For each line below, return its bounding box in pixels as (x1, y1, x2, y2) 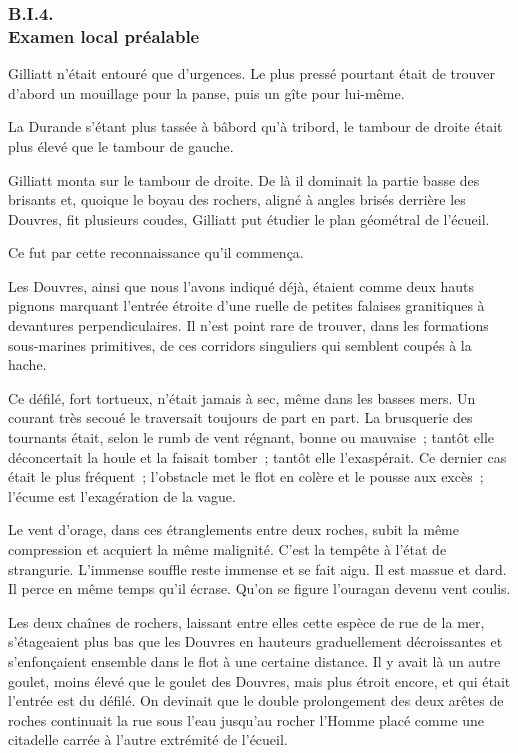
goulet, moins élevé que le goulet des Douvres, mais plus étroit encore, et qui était (8, 670, 511, 691)
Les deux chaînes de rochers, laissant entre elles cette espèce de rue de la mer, (8, 611, 485, 632)
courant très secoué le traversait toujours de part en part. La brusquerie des (8, 407, 473, 428)
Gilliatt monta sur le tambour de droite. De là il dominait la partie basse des (8, 169, 480, 190)
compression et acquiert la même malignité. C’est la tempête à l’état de (8, 539, 447, 560)
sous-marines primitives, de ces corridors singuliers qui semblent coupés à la (8, 334, 472, 355)
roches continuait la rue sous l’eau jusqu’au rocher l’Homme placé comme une (8, 709, 485, 730)
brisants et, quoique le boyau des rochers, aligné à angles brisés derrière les (8, 189, 466, 210)
